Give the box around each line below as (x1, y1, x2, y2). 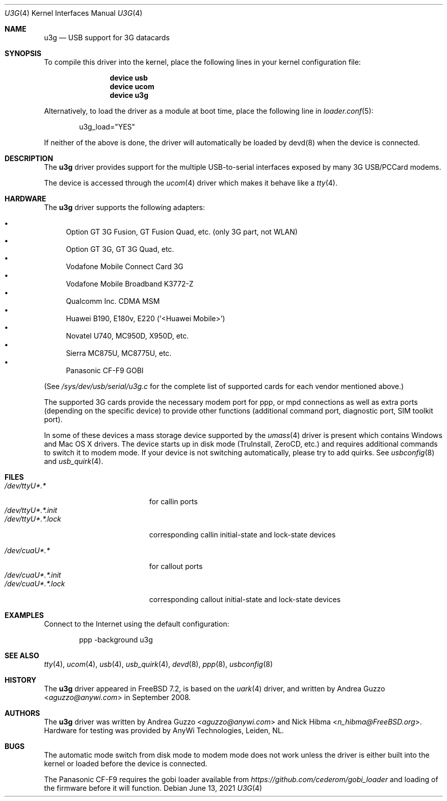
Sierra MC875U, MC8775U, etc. (66, 349, 172, 357)
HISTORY (5, 676, 37, 684)
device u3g (110, 91, 148, 99)
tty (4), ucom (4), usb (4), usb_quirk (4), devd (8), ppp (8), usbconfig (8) (44, 660, 273, 668)
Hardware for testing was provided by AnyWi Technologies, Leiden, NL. (44, 726, 284, 735)
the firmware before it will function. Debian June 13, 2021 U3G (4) (44, 784, 262, 792)
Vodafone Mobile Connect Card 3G (66, 262, 183, 271)
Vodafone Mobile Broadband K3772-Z (66, 279, 194, 288)
